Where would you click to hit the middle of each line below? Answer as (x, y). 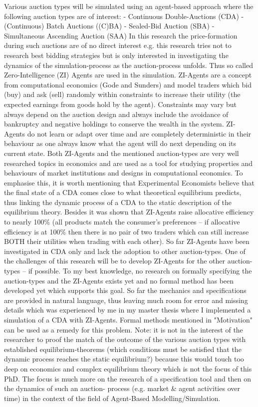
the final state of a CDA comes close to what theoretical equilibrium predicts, (123, 192)
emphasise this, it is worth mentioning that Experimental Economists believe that (129, 182)
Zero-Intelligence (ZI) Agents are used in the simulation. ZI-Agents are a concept (128, 75)
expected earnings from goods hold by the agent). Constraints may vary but (120, 104)
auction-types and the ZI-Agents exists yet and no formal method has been (119, 280)
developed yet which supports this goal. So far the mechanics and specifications (125, 290)
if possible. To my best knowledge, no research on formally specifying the (140, 271)
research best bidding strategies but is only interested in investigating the (116, 55)
